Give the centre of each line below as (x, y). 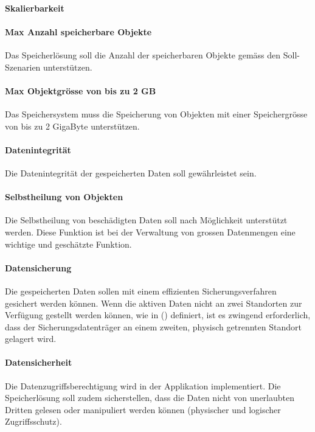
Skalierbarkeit (35, 8)
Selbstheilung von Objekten (64, 197)
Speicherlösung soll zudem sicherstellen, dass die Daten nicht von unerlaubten (150, 398)
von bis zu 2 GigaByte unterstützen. (72, 126)
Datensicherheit (39, 362)
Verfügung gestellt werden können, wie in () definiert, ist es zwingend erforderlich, (158, 315)
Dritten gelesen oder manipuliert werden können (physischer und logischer (143, 409)
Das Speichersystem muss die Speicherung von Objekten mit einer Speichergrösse (156, 113)
